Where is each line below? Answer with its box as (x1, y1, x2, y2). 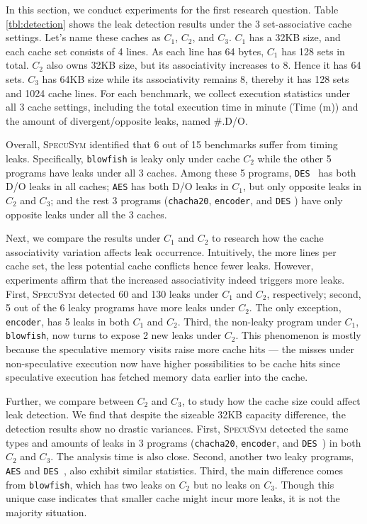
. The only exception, (249, 300, 341, 315)
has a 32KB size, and (249, 30, 341, 45)
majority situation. (6, 504, 87, 519)
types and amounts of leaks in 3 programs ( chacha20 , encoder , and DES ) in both (6, 435, 361, 450)
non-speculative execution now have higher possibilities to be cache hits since (6, 355, 341, 370)
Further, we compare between (6, 393, 134, 408)
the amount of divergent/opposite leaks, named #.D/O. (6, 113, 248, 128)
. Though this (274, 476, 334, 491)
